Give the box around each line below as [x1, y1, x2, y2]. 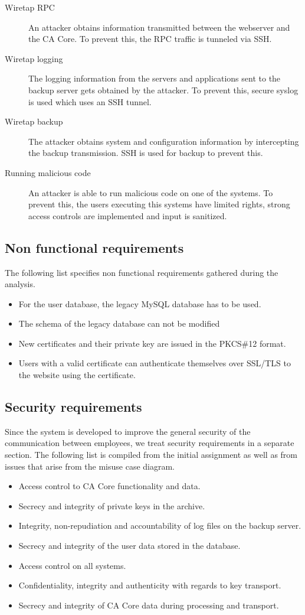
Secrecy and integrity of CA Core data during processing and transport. [18, 598, 279, 611]
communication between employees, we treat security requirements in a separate [5, 437, 294, 449]
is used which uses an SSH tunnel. [28, 95, 152, 108]
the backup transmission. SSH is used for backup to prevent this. [28, 147, 263, 159]
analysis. [5, 278, 35, 290]
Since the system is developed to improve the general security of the [5, 425, 251, 437]
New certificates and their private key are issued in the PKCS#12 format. [18, 337, 286, 349]
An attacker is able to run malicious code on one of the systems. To [28, 186, 273, 199]
